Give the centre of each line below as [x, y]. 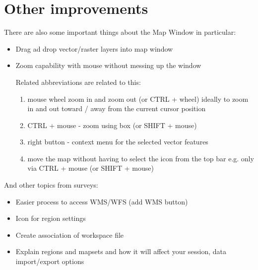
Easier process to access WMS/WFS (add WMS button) [102, 201]
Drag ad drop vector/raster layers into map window [94, 48]
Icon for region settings [51, 218]
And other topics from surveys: [51, 185]
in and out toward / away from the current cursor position [117, 108]
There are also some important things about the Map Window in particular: [120, 32]
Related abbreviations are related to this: [78, 82]
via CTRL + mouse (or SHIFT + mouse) [91, 168]
